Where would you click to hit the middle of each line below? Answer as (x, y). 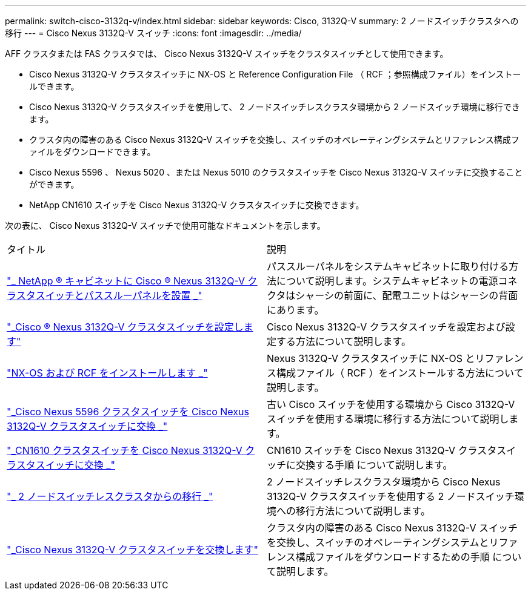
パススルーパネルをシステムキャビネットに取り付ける (388, 266)
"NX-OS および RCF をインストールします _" (107, 373)
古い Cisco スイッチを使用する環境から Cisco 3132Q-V (391, 404)
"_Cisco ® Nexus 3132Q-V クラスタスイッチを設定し (125, 327)
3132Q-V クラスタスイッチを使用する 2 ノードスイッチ (391, 496)
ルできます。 (54, 86)
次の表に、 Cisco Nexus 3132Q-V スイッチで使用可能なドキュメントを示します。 (165, 225)
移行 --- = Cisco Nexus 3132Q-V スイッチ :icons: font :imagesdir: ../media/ (153, 33)
